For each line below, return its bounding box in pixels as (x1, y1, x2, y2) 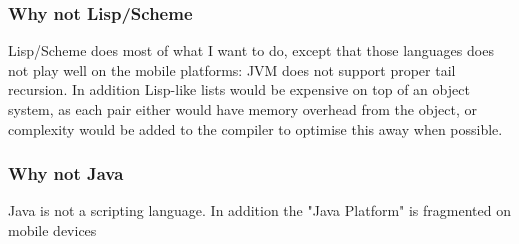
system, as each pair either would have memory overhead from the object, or (8, 99, 478, 119)
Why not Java (8, 161, 124, 186)
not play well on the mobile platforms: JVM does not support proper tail (8, 59, 456, 80)
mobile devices (8, 220, 97, 240)
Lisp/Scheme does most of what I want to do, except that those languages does (8, 40, 494, 61)
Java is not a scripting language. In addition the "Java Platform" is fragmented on (8, 200, 511, 221)
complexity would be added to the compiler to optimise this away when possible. (8, 118, 503, 139)
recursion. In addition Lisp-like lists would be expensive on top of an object (8, 79, 470, 100)
